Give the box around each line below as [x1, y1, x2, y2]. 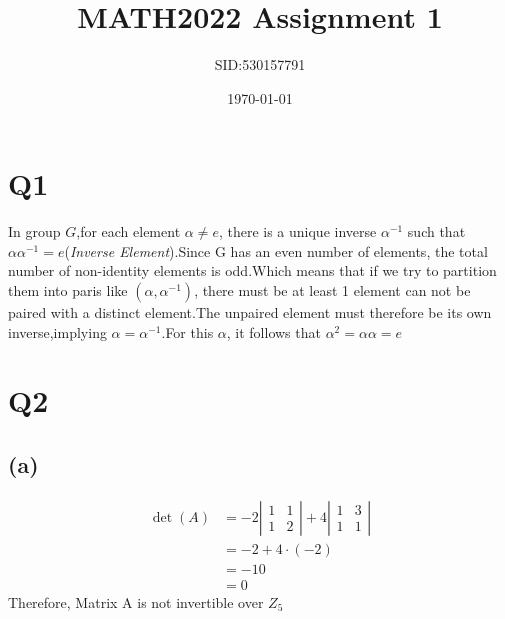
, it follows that [226, 321, 321, 342]
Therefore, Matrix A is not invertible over [8, 591, 264, 612]
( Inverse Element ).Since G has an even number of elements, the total [64, 240, 488, 261]
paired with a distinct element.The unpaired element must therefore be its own [8, 302, 492, 323]
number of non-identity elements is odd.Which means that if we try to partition [8, 260, 497, 281]
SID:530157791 [214, 54, 306, 75]
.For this [161, 321, 214, 342]
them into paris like [8, 280, 128, 301]
